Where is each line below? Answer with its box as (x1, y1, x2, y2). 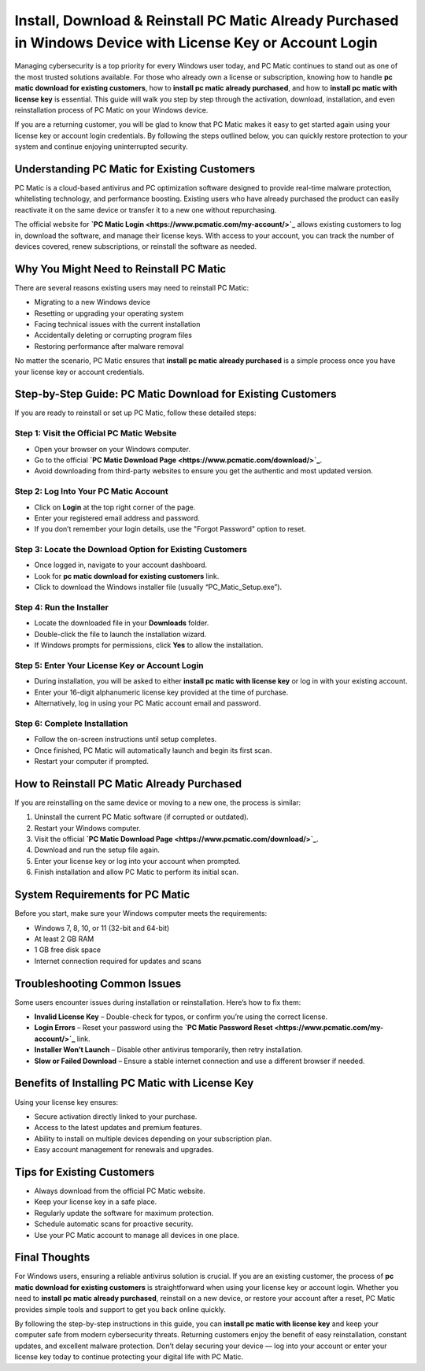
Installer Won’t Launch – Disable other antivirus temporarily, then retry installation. (34, 1045, 303, 1054)
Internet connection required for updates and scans (34, 956, 202, 965)
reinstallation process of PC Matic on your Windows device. (14, 105, 209, 114)
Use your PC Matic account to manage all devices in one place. (34, 1230, 240, 1239)
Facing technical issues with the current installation (34, 320, 201, 329)
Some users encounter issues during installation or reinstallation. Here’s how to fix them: (14, 997, 301, 1007)
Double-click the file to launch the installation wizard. (34, 629, 207, 639)
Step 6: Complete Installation (14, 717, 128, 728)
